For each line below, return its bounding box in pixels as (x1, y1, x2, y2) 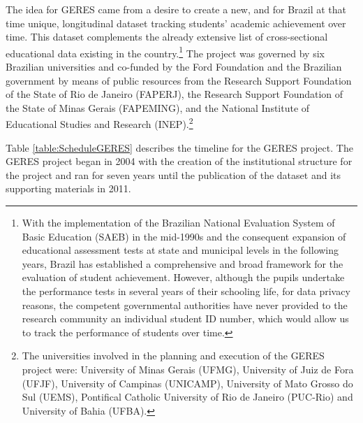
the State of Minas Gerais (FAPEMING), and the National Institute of (6, 100, 310, 115)
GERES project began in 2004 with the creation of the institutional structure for (6, 154, 353, 169)
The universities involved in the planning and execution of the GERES (22, 348, 325, 363)
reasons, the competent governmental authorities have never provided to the (22, 297, 348, 312)
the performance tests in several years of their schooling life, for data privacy (22, 284, 350, 298)
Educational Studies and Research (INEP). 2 (6, 115, 193, 131)
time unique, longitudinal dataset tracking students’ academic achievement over (6, 15, 346, 30)
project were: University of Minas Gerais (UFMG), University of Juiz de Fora (22, 361, 354, 376)
